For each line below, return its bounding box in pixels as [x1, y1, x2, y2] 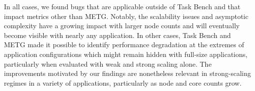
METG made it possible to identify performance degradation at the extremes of [4, 39, 244, 50]
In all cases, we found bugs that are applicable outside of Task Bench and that [4, 1, 241, 11]
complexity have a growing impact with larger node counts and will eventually [4, 20, 240, 31]
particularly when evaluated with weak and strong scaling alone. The [4, 58, 212, 69]
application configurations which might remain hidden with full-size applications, [4, 49, 248, 59]
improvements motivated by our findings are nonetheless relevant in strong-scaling [4, 68, 251, 78]
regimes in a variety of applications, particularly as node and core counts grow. [4, 77, 242, 88]
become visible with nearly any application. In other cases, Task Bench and [4, 30, 231, 40]
